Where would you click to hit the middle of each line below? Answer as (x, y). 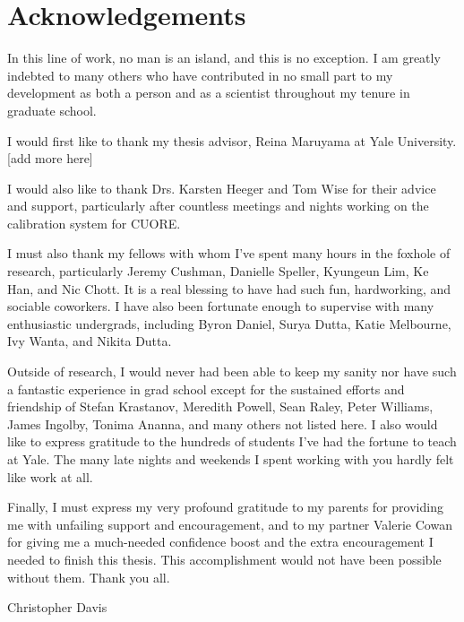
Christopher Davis (57, 607)
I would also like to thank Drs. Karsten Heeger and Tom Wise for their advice (222, 188)
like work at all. (50, 476)
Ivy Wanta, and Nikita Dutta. (90, 341)
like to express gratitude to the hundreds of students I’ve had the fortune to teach (232, 441)
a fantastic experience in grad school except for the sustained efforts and (206, 389)
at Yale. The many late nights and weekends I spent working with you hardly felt (231, 459)
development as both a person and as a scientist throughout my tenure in (209, 93)
